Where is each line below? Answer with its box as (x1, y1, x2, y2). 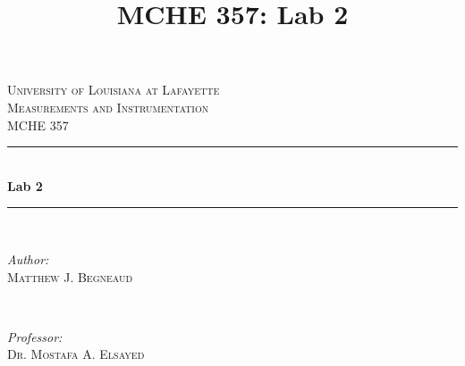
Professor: (7, 327, 63, 345)
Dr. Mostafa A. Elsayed (7, 345, 145, 363)
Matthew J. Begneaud (7, 267, 133, 286)
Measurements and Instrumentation (7, 97, 209, 116)
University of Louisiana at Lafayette (7, 80, 220, 99)
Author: (7, 249, 49, 268)
